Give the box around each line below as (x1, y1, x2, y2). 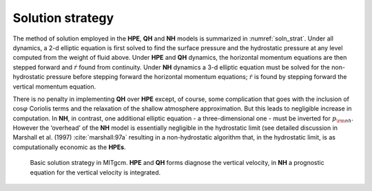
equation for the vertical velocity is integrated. (30, 168, 161, 177)
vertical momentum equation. (12, 82, 96, 91)
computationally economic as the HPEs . (12, 143, 127, 151)
